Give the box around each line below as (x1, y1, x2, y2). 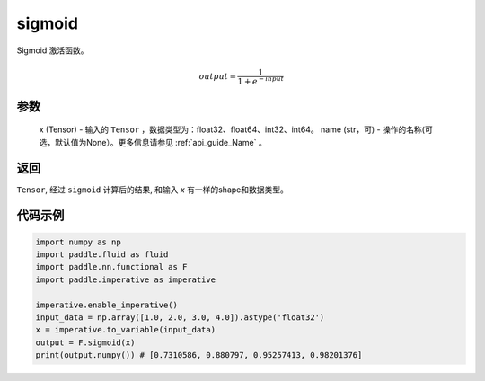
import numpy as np (35, 236, 121, 247)
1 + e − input (237, 75, 285, 86)
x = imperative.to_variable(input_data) (35, 324, 216, 335)
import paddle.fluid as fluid (35, 250, 169, 260)
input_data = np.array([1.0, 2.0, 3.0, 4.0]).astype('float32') (35, 313, 325, 323)
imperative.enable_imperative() (35, 299, 179, 310)
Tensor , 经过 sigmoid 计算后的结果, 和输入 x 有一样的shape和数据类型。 (16, 184, 289, 195)
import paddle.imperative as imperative (35, 274, 216, 285)
